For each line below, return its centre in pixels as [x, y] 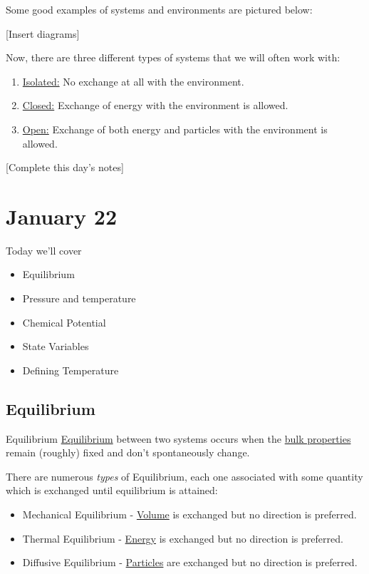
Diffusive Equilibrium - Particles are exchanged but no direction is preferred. [190, 562]
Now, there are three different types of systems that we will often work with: [173, 57]
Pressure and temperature [79, 298]
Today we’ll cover [44, 250]
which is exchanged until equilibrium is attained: [112, 490]
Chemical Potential [64, 322]
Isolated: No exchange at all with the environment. [133, 81]
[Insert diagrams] [43, 33]
